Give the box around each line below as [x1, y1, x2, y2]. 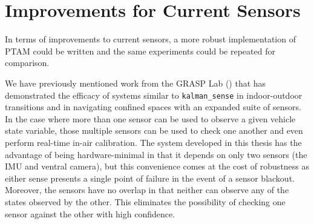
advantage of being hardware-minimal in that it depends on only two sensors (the [5, 148, 307, 160]
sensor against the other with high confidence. [5, 207, 175, 220]
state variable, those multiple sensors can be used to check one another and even [5, 124, 303, 137]
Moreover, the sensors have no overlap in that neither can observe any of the [5, 183, 289, 196]
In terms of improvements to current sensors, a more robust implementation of [5, 33, 296, 45]
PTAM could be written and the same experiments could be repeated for [5, 44, 275, 57]
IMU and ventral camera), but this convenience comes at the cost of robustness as [5, 160, 310, 173]
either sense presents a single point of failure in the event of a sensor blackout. [5, 171, 295, 184]
